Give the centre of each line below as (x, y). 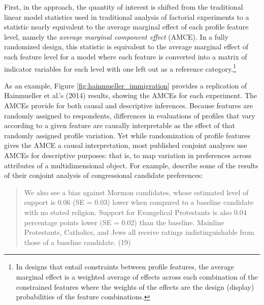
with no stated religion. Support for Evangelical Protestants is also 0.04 (135, 212)
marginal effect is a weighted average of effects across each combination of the (137, 276)
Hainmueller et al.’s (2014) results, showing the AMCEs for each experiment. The (131, 95)
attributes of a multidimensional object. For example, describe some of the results (131, 165)
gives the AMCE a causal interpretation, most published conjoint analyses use (126, 145)
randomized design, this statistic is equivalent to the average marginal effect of (126, 47)
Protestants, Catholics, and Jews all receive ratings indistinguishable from (139, 232)
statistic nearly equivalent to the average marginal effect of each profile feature (126, 27)
